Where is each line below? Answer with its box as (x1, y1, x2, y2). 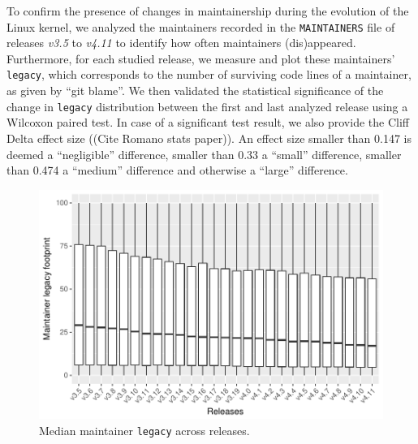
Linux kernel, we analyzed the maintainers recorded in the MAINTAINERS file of (6, 18, 395, 35)
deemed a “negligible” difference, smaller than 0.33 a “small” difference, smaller (6, 145, 402, 162)
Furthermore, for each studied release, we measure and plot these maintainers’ (6, 50, 395, 67)
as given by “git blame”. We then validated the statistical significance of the (6, 82, 384, 99)
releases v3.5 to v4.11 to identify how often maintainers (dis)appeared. (6, 34, 356, 51)
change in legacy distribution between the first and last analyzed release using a (6, 97, 408, 114)
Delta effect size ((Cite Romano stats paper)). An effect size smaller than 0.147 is (6, 129, 412, 146)
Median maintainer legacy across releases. (39, 421, 250, 438)
